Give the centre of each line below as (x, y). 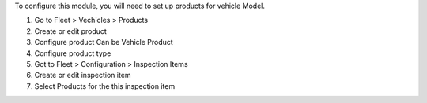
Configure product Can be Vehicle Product (104, 42)
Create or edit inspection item (83, 75)
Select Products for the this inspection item (105, 86)
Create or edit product (70, 31)
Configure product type (73, 53)
